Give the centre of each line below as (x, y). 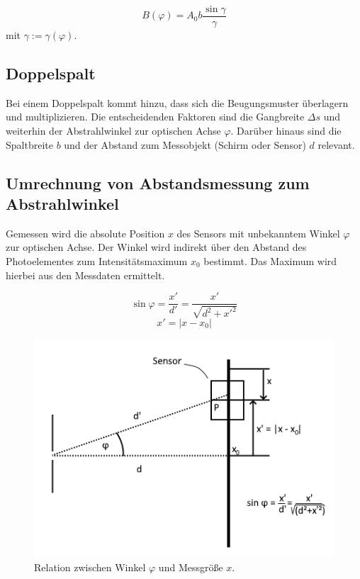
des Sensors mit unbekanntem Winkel (258, 233)
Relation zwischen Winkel (90, 567)
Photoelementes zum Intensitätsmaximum (97, 261)
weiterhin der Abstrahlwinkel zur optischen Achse (113, 131)
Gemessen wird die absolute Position (85, 233)
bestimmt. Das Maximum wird (270, 261)
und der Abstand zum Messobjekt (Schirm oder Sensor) (185, 144)
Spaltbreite (29, 144)
